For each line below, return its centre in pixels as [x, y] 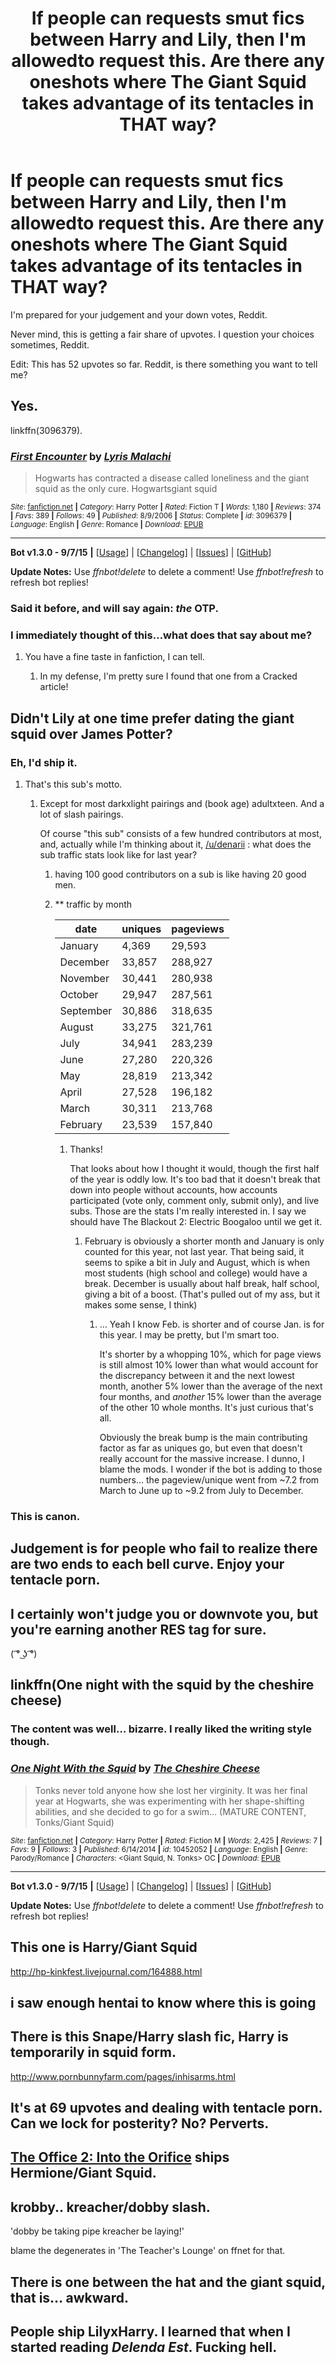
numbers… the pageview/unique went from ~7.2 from [209, 1479]
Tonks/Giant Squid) [74, 1822]
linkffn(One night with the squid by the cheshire [162, 1685]
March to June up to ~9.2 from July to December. [201, 1490]
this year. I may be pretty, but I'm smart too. [189, 1334]
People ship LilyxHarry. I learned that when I [150, 2332]
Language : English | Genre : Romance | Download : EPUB [107, 525]
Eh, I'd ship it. [44, 762]
